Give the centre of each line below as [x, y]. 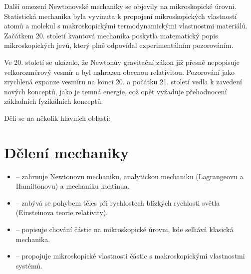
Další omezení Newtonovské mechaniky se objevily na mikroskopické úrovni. [120, 6]
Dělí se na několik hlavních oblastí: [57, 118]
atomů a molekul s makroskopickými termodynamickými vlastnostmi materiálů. [126, 26]
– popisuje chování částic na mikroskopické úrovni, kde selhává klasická [125, 229]
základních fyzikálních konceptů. [54, 101]
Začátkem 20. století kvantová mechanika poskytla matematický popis [111, 35]
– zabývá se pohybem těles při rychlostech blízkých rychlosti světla [118, 202]
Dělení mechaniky [67, 152]
